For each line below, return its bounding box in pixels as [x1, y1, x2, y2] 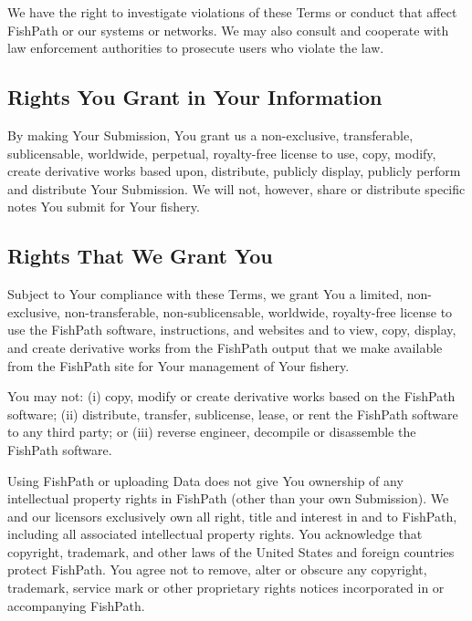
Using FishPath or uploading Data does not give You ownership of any [7, 471, 404, 490]
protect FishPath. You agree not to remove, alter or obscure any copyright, [7, 560, 427, 579]
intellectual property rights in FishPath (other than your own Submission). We [7, 489, 449, 508]
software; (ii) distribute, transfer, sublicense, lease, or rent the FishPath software [7, 404, 458, 423]
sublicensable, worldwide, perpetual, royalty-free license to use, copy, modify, [7, 143, 436, 162]
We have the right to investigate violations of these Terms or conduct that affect [7, 3, 457, 21]
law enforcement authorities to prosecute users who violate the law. [7, 38, 384, 57]
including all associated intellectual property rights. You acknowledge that [7, 524, 423, 543]
